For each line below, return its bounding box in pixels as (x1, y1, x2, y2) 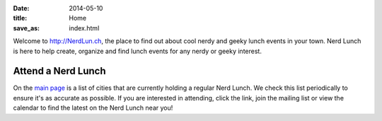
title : (13, 14, 28, 23)
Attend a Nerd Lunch (13, 65, 106, 77)
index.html (69, 23, 100, 32)
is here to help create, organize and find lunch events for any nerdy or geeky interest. (13, 47, 262, 55)
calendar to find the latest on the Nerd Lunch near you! (13, 103, 173, 113)
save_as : (13, 23, 40, 32)
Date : (13, 4, 30, 12)
